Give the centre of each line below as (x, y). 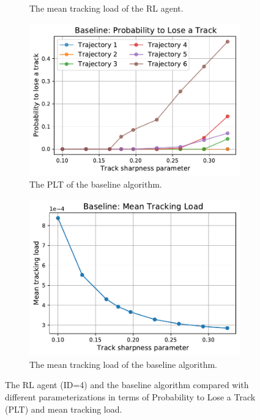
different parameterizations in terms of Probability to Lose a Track (130, 396)
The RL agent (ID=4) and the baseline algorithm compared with (127, 385)
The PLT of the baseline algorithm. (96, 184)
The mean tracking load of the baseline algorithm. (123, 364)
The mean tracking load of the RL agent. (106, 8)
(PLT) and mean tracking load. (64, 409)
